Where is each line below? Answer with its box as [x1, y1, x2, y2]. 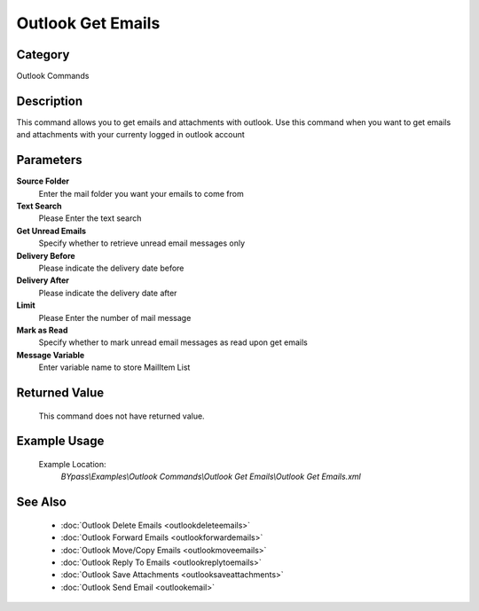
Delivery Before [16, 250, 75, 261]
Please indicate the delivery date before [38, 262, 185, 273]
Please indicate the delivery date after [38, 287, 177, 298]
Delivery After [16, 275, 70, 286]
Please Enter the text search [38, 213, 142, 223]
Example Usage [16, 434, 105, 449]
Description [16, 93, 83, 108]
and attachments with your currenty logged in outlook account [16, 129, 246, 140]
